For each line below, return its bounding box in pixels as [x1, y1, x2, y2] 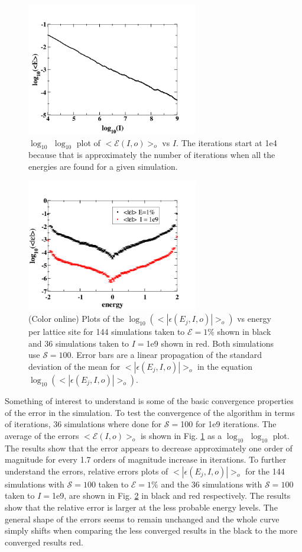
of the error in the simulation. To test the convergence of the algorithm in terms [5, 406, 295, 418]
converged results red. [5, 535, 83, 548]
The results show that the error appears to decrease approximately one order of [5, 441, 293, 454]
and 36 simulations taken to [28, 337, 129, 349]
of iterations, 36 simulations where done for [5, 418, 162, 430]
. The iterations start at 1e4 [176, 136, 277, 149]
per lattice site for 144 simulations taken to [28, 325, 185, 338]
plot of [76, 136, 100, 149]
